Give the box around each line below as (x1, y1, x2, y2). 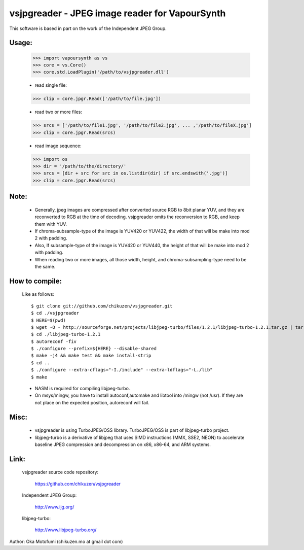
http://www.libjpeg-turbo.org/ (34, 527, 97, 533)
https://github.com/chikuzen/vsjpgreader (34, 480, 121, 487)
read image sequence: (34, 143, 82, 149)
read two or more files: (34, 109, 82, 115)
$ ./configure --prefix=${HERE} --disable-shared (31, 346, 157, 352)
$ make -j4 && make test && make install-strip (31, 353, 151, 359)
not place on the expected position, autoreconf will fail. (34, 399, 149, 405)
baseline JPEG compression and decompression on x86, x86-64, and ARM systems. (34, 441, 211, 448)
